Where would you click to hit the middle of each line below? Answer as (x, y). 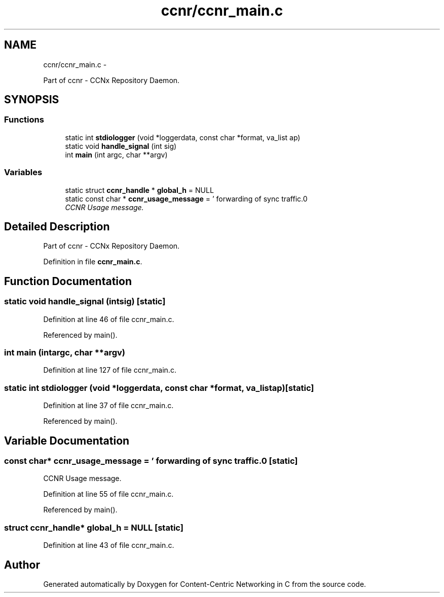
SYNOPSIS (32, 100)
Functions (24, 120)
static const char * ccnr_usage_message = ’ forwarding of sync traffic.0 (186, 198)
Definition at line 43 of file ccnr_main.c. (109, 545)
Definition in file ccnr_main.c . (93, 262)
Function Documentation (68, 281)
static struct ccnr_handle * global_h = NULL (139, 190)
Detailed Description (57, 226)
